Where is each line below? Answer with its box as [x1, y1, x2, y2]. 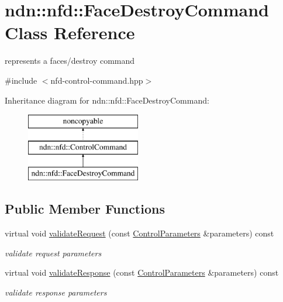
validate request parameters [5, 246, 102, 259]
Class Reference [5, 20, 135, 44]
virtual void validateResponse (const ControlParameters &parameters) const [5, 266, 279, 279]
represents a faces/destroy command [5, 54, 135, 67]
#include [5, 74, 37, 86]
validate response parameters [5, 286, 107, 298]
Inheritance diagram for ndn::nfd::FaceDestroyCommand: [5, 94, 209, 106]
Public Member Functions [5, 200, 165, 218]
